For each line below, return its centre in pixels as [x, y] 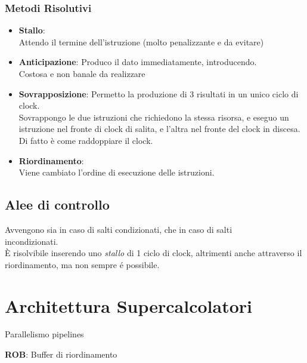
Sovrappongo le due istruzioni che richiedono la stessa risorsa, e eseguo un [154, 117]
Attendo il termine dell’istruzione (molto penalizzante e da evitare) [141, 41]
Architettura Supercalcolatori [128, 305]
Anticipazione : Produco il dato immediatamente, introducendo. [138, 62]
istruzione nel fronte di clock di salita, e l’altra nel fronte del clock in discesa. [159, 129]
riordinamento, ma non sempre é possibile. [82, 264]
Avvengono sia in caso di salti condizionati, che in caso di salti [119, 229]
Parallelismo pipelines [44, 334]
